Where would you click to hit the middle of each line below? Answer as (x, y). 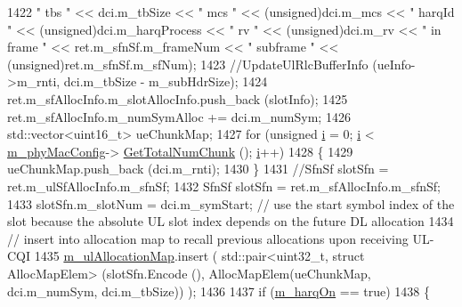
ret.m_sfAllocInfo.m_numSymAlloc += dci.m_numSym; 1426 (179, 116)
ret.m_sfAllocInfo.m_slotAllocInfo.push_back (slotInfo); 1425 (178, 98)
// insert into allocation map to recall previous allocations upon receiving (208, 238)
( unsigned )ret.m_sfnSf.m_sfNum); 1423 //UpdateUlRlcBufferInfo (188, 64)
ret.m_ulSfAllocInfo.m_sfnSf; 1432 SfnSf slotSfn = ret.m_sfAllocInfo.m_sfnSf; (224, 186)
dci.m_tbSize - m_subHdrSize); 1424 (166, 81)
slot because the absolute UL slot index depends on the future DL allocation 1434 (231, 221)
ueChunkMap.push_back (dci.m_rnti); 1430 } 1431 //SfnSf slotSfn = (198, 169)
